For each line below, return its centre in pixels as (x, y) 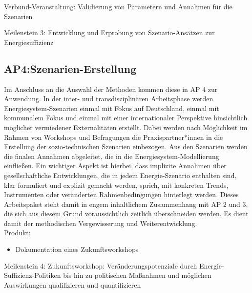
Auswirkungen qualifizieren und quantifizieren (73, 284)
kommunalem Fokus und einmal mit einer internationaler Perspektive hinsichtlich (126, 118)
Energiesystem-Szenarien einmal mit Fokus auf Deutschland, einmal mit (112, 108)
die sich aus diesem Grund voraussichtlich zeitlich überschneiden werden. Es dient (126, 214)
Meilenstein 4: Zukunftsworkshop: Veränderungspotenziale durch (101, 265)
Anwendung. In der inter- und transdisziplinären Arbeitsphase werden (109, 99)
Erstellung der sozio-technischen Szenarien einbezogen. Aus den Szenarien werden (126, 146)
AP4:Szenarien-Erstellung (70, 68)
